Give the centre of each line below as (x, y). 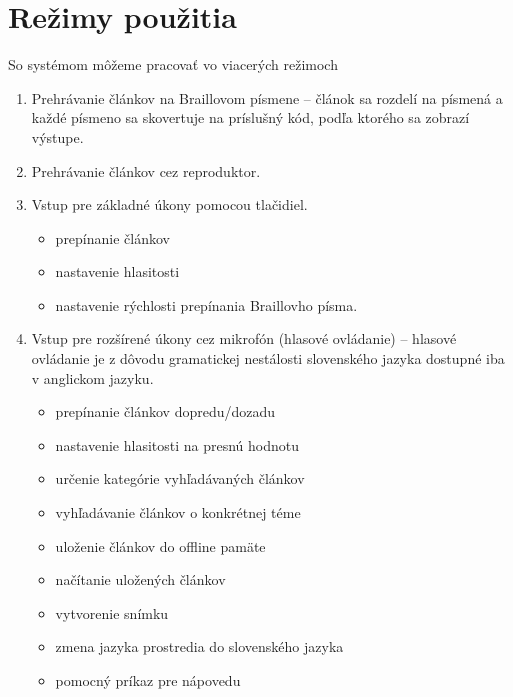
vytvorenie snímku (112, 612)
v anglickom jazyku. (92, 377)
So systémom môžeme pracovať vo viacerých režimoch (173, 64)
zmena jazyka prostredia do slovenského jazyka (199, 646)
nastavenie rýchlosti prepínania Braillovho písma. (206, 304)
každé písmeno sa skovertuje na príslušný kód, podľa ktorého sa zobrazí (250, 117)
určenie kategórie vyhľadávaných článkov (180, 478)
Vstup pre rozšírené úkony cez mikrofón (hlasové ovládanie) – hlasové (244, 338)
